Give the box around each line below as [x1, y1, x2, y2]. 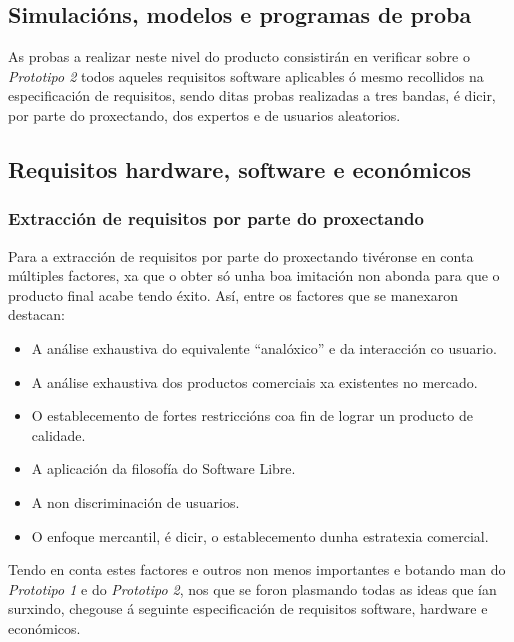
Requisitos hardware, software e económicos [8, 153, 472, 184]
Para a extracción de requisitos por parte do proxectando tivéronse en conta [8, 245, 474, 266]
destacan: [8, 304, 65, 325]
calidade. [31, 424, 86, 445]
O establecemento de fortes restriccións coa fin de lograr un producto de [31, 405, 473, 426]
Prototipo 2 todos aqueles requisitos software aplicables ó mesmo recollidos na [8, 65, 484, 86]
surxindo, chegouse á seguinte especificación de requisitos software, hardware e [8, 598, 488, 619]
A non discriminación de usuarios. [31, 491, 240, 512]
